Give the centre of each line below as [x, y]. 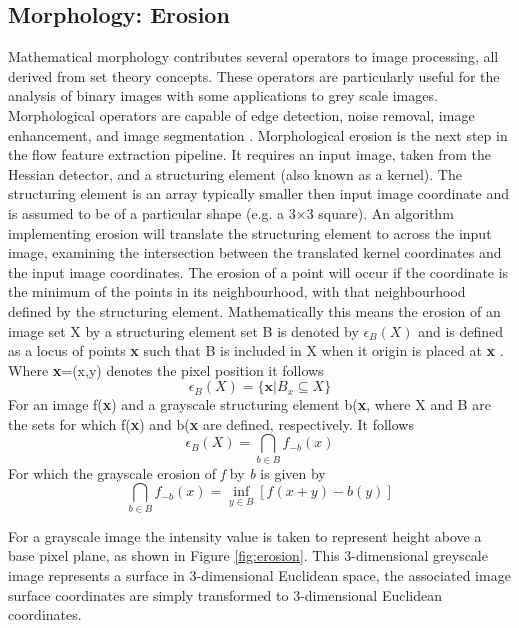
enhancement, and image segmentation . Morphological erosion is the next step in [258, 134]
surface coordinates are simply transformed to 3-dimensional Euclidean [225, 594]
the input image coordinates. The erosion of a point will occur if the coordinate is [258, 271]
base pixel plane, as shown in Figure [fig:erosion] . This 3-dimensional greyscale [248, 555]
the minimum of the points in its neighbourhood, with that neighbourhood [237, 291]
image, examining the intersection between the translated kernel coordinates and [255, 252]
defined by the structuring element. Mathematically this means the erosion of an [254, 310]
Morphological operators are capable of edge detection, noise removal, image [241, 114]
